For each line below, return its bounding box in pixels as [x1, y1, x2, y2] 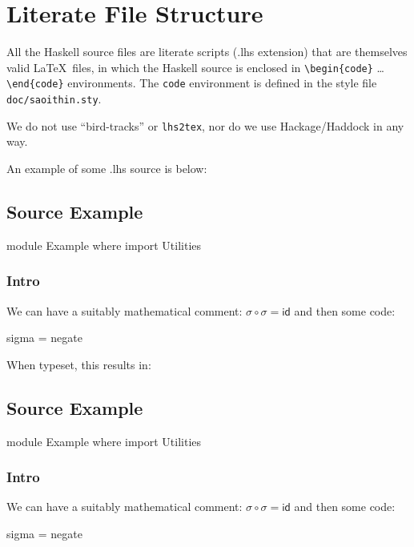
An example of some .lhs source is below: [6, 159, 207, 176]
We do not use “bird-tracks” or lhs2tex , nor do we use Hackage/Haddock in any [6, 117, 404, 134]
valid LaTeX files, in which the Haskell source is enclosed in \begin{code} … [6, 58, 384, 75]
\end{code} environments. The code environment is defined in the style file [6, 74, 377, 91]
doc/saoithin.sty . [6, 90, 102, 107]
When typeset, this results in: [6, 356, 151, 372]
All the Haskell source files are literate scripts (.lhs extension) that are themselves [6, 43, 408, 60]
